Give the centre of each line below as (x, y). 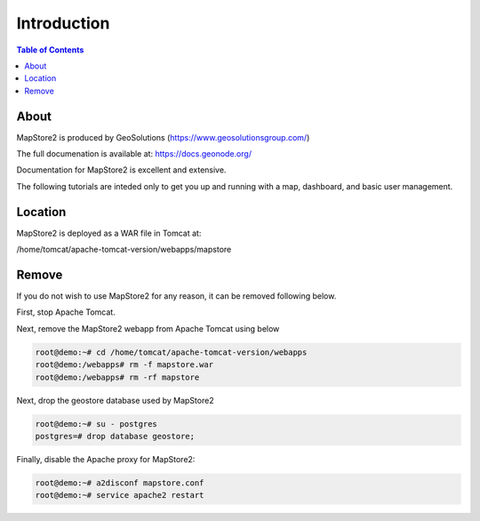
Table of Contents (50, 50)
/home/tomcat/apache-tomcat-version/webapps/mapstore (124, 250)
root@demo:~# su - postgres (96, 424)
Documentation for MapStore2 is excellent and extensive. (121, 170)
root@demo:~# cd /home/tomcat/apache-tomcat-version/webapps (171, 352)
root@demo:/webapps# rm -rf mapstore (117, 377)
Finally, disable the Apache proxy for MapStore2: (106, 459)
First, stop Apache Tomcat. (66, 312)
